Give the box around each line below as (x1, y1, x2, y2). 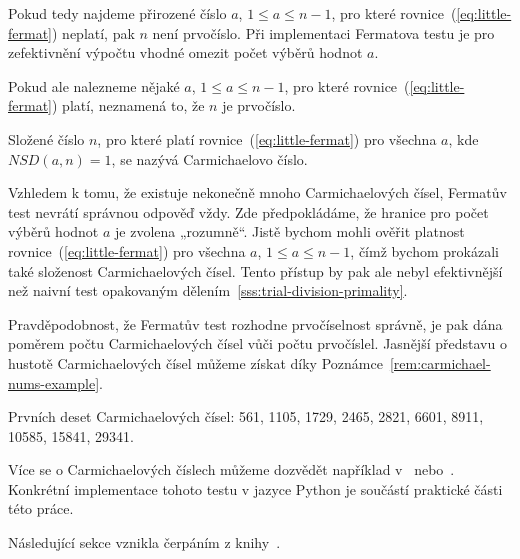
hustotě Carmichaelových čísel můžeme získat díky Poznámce (8, 352, 383, 373)
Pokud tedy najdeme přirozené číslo (8, 3, 227, 23)
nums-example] (8, 372, 100, 393)
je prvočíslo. (222, 95, 296, 116)
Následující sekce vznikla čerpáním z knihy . (8, 532, 281, 553)
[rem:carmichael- (389, 352, 491, 373)
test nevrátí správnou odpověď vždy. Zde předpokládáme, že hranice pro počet (8, 201, 489, 222)
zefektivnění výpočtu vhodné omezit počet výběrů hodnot (8, 42, 363, 63)
